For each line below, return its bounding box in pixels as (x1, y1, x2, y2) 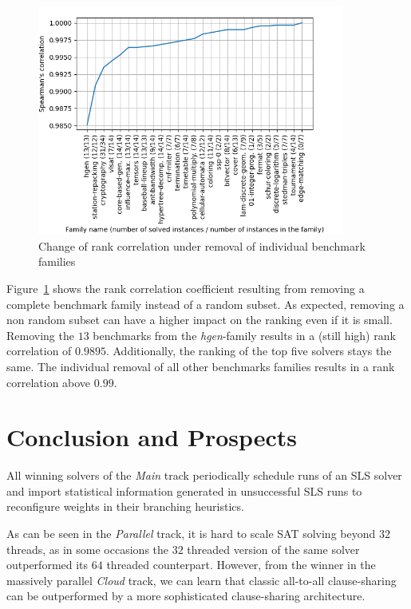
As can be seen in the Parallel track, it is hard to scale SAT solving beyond (6, 525, 376, 542)
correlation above (6, 374, 91, 390)
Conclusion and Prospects (6, 421, 298, 453)
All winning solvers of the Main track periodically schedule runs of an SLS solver (6, 467, 402, 484)
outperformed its (6, 556, 89, 573)
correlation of (6, 342, 72, 359)
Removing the (6, 326, 74, 343)
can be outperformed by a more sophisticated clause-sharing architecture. (6, 587, 366, 604)
